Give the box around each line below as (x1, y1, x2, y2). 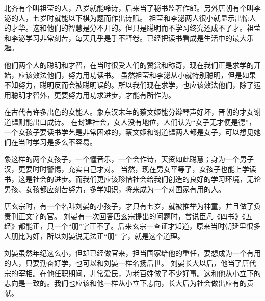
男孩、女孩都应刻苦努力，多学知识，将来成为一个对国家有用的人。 (4, 183, 225, 194)
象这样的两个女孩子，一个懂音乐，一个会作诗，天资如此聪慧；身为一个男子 (4, 153, 254, 164)
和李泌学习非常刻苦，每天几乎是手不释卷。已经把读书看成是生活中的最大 (4, 32, 247, 43)
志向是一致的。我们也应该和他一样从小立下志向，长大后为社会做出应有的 (4, 278, 247, 288)
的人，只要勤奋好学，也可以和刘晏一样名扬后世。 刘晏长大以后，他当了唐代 (4, 258, 256, 268)
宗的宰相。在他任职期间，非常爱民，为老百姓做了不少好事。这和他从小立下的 (4, 267, 261, 278)
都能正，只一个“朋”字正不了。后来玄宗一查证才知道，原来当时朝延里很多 (18, 221, 261, 231)
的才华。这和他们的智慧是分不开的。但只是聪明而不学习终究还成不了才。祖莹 (4, 22, 261, 33)
